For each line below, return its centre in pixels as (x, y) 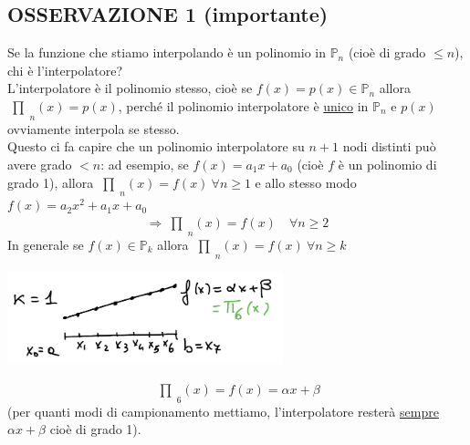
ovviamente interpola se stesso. (94, 128)
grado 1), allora (51, 182)
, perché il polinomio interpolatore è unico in (243, 105)
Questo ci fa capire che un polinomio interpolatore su (156, 146)
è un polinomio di (387, 164)
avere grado (40, 164)
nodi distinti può (389, 146)
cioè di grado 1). (95, 429)
